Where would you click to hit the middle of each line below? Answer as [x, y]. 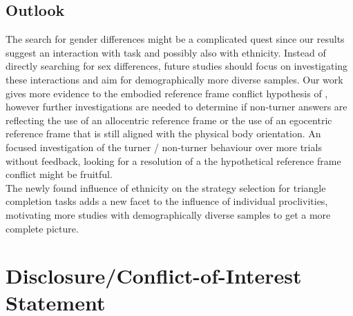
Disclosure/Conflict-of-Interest [154, 276]
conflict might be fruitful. [59, 174]
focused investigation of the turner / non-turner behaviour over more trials [164, 147]
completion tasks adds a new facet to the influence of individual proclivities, [167, 201]
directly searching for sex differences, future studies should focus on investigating [177, 66]
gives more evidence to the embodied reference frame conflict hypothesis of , [167, 93]
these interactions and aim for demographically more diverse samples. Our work [174, 79]
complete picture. [42, 228]
